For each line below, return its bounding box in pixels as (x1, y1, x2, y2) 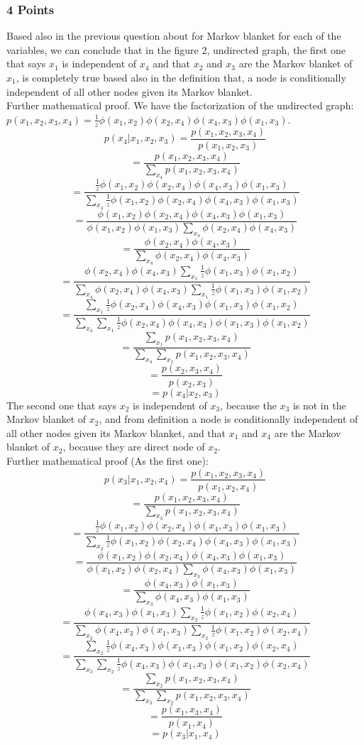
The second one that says (6, 397, 116, 412)
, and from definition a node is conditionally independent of (99, 412, 358, 426)
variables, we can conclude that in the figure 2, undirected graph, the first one (6, 42, 346, 57)
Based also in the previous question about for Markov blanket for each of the (6, 28, 341, 43)
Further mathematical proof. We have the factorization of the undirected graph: (6, 98, 354, 113)
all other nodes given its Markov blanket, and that (6, 425, 226, 440)
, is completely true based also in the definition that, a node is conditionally (16, 70, 346, 84)
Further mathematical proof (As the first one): (6, 453, 209, 468)
